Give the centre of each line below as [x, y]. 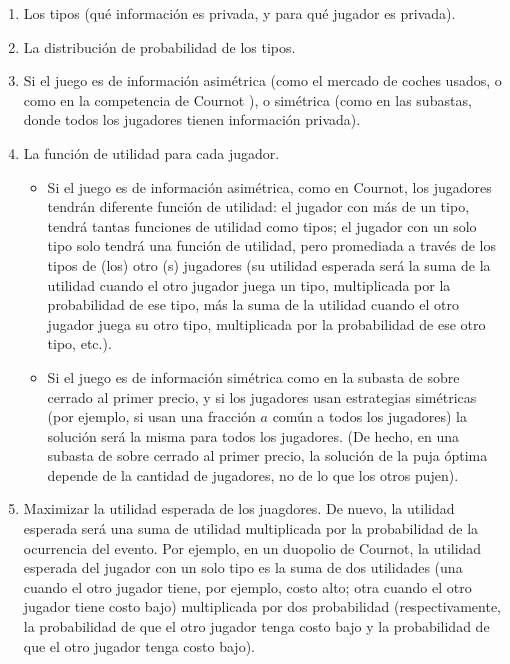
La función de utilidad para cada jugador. [151, 152]
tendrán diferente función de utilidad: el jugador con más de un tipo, [258, 206]
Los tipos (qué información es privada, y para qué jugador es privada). [239, 13]
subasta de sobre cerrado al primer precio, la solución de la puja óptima [267, 455]
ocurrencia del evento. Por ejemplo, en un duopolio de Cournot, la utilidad [252, 547]
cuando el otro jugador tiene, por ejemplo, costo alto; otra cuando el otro [247, 586]
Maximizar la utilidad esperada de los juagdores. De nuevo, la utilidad [239, 508]
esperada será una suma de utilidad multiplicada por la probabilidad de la [251, 528]
